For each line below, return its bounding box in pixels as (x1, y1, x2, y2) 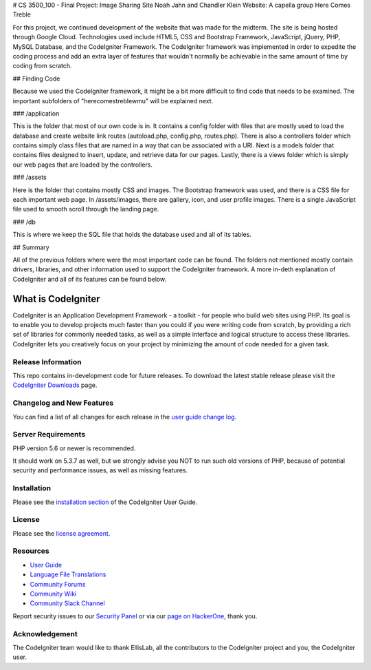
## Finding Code (12, 74, 60, 83)
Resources (12, 546, 49, 556)
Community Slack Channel (30, 599, 106, 607)
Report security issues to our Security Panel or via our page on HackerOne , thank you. (12, 611, 258, 620)
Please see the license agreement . (12, 529, 111, 537)
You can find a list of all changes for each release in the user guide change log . (12, 412, 237, 421)
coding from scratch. (12, 62, 72, 70)
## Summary (12, 243, 49, 251)
